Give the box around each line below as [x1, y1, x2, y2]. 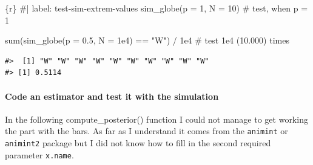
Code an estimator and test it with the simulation [5, 89, 219, 102]
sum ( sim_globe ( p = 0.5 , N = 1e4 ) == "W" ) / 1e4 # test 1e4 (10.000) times [5, 34, 289, 47]
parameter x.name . [5, 148, 74, 161]
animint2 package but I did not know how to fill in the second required [5, 137, 271, 149]
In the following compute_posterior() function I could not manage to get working [5, 112, 308, 125]
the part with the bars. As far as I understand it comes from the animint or [5, 125, 288, 137]
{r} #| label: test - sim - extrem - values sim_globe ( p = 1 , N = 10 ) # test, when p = [5, 2, 308, 14]
